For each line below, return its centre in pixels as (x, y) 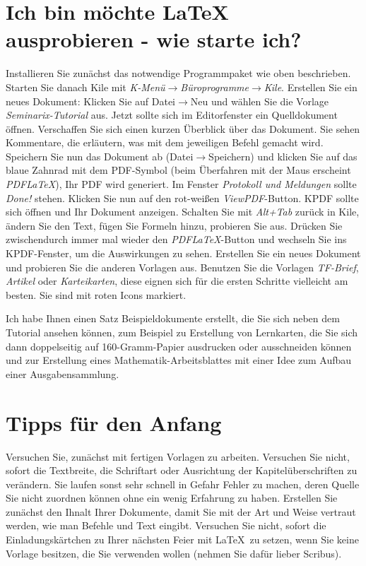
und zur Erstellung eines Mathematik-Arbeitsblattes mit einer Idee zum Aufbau (179, 360)
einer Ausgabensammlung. (63, 373)
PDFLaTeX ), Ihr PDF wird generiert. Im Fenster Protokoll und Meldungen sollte (181, 184)
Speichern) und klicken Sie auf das (283, 156)
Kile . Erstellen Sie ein (311, 87)
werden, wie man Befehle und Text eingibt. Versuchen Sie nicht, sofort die (166, 525)
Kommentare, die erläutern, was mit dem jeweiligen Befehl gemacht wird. (165, 142)
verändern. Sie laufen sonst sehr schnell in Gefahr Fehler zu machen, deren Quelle (183, 484)
